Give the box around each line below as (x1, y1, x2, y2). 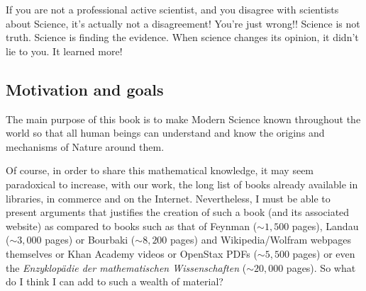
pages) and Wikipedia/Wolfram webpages (170, 232, 351, 247)
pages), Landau (292, 218, 359, 233)
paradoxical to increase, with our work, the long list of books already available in (6, 176, 358, 191)
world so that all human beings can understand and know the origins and (6, 125, 325, 140)
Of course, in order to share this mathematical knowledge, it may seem (6, 163, 314, 178)
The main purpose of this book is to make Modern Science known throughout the (6, 111, 361, 126)
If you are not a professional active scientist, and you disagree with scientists (6, 2, 339, 16)
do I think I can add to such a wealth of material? (6, 274, 223, 289)
